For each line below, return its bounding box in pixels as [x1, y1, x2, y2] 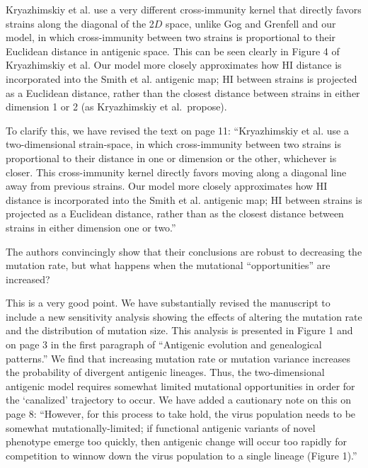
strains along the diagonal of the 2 [6, 16, 154, 30]
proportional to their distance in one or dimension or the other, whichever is [6, 150, 337, 165]
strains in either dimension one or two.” [6, 219, 176, 234]
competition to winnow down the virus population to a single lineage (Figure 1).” [6, 447, 357, 462]
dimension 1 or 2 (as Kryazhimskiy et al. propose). [6, 99, 227, 114]
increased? [6, 271, 50, 286]
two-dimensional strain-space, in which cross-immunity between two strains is [6, 137, 341, 152]
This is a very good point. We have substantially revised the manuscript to [6, 295, 330, 310]
